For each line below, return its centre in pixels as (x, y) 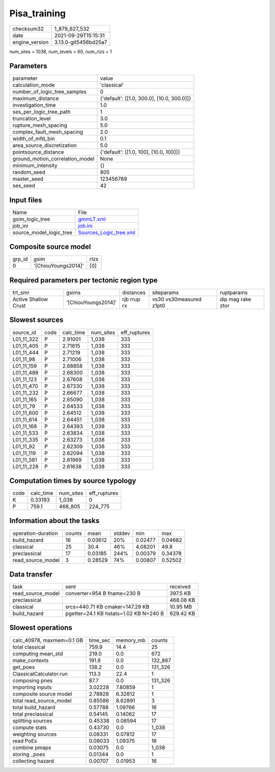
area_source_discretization (45, 146)
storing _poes (29, 754)
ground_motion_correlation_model (53, 159)
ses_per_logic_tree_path (42, 112)
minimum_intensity (35, 166)
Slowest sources (36, 320)
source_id (24, 332)
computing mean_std (38, 653)
